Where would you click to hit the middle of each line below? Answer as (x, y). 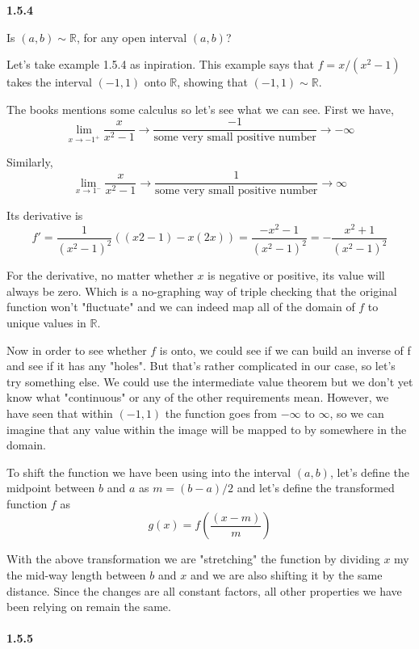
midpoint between (51, 488)
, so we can (357, 413)
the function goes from (221, 413)
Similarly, (30, 162)
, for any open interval (132, 37)
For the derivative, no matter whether (100, 275)
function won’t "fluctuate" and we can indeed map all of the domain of (181, 307)
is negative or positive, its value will (296, 275)
